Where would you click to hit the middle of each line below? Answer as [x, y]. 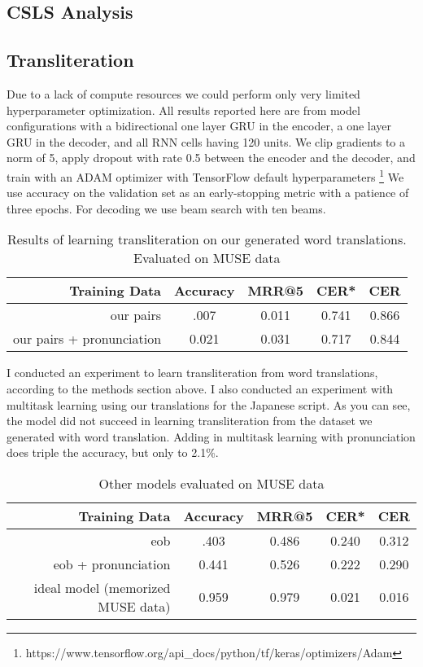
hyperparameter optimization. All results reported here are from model [183, 110]
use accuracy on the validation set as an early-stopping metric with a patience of [208, 193]
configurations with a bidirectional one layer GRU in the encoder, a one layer [199, 126]
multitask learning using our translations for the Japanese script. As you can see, [209, 404]
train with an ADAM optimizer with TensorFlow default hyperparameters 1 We [205, 175]
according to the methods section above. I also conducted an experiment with [200, 388]
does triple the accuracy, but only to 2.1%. [113, 452]
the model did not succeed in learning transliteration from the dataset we [190, 421]
